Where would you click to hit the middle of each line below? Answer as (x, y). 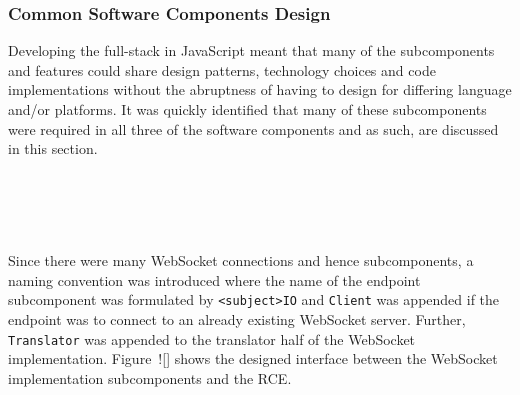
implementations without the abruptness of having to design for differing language (260, 89)
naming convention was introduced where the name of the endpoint (214, 279)
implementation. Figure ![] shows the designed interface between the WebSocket (253, 358)
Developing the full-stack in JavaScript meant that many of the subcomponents (251, 50)
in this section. (53, 148)
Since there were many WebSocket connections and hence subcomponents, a (241, 260)
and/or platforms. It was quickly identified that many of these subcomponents (247, 109)
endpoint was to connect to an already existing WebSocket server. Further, (237, 319)
